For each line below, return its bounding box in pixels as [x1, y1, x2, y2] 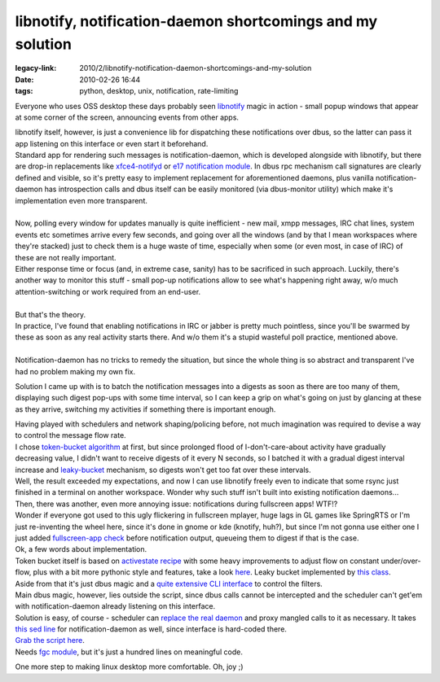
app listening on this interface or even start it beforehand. [15, 138, 209, 148]
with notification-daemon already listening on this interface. [15, 601, 216, 611]
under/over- [381, 556, 421, 566]
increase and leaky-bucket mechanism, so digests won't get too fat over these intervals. [15, 465, 311, 474]
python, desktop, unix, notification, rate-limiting [79, 86, 239, 96]
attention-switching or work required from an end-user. [15, 286, 201, 296]
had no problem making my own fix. [15, 366, 136, 376]
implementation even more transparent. [15, 195, 148, 205]
